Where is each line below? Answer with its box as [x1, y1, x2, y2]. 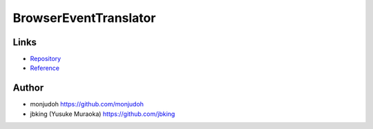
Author [12, 82, 44, 94]
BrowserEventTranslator [12, 10, 156, 25]
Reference [30, 64, 60, 72]
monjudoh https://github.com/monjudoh [30, 100, 144, 108]
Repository [30, 55, 61, 63]
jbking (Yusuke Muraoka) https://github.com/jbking [30, 110, 175, 118]
